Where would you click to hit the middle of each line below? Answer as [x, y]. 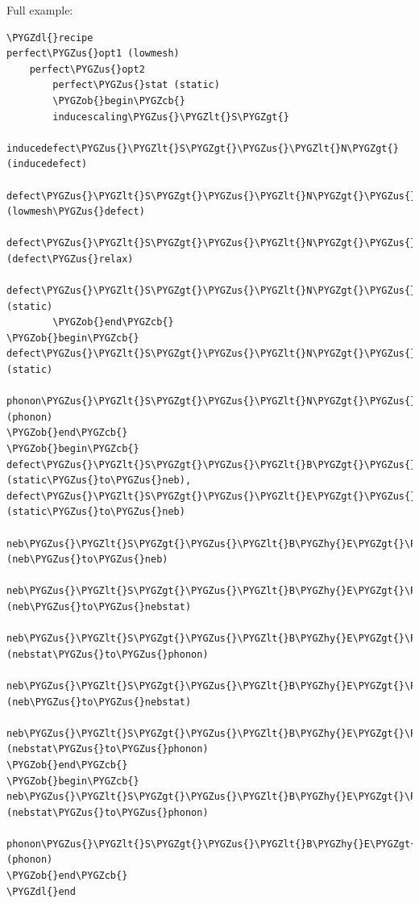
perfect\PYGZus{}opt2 [87, 69]
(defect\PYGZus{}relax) [70, 259]
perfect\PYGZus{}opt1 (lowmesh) [93, 54]
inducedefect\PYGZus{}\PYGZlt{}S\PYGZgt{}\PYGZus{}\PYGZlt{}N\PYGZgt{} [203, 148]
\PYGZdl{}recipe [50, 38]
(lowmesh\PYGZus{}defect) [76, 212]
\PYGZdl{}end [41, 891]
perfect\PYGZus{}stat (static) [136, 85]
